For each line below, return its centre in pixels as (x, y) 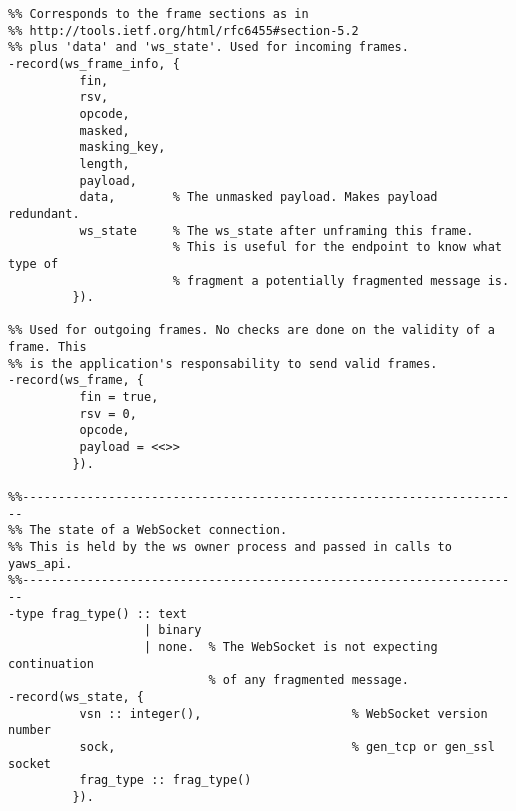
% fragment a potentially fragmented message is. (341, 280)
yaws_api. (40, 563)
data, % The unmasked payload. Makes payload (258, 197)
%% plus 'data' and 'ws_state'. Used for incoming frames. (208, 47)
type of (33, 263)
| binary (173, 630)
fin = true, (119, 397)
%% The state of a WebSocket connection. (148, 530)
